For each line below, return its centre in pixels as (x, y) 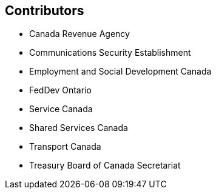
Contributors (45, 11)
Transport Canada (65, 147)
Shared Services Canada (79, 128)
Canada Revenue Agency (79, 34)
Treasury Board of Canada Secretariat (105, 166)
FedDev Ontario (60, 90)
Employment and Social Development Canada (120, 72)
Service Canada (61, 109)
